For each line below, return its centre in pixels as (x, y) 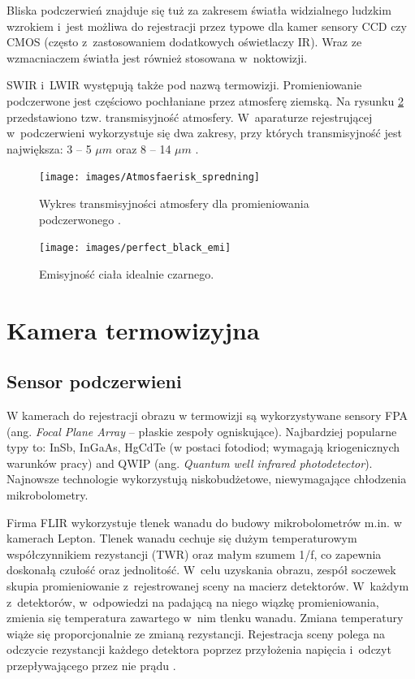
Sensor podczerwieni (94, 381)
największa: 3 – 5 (49, 148)
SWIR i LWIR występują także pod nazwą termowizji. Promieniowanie (184, 85)
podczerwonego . (80, 219)
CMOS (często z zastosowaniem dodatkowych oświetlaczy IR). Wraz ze (184, 42)
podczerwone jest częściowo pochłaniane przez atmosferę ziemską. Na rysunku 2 (205, 100)
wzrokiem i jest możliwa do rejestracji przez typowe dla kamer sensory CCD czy (207, 26)
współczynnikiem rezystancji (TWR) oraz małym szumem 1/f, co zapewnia (194, 554)
